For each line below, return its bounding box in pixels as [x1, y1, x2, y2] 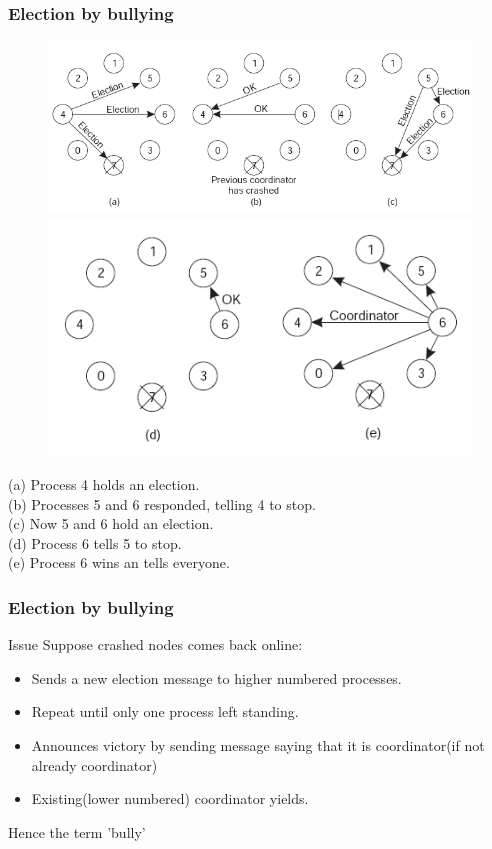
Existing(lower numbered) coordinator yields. [31, 788, 309, 809]
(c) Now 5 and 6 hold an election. [8, 513, 214, 534]
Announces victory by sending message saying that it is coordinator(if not [31, 735, 485, 756]
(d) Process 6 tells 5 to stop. [8, 532, 182, 553]
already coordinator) [31, 754, 158, 775]
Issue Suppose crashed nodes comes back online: [8, 634, 303, 655]
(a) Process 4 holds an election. [8, 474, 200, 495]
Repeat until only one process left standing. [31, 701, 299, 722]
